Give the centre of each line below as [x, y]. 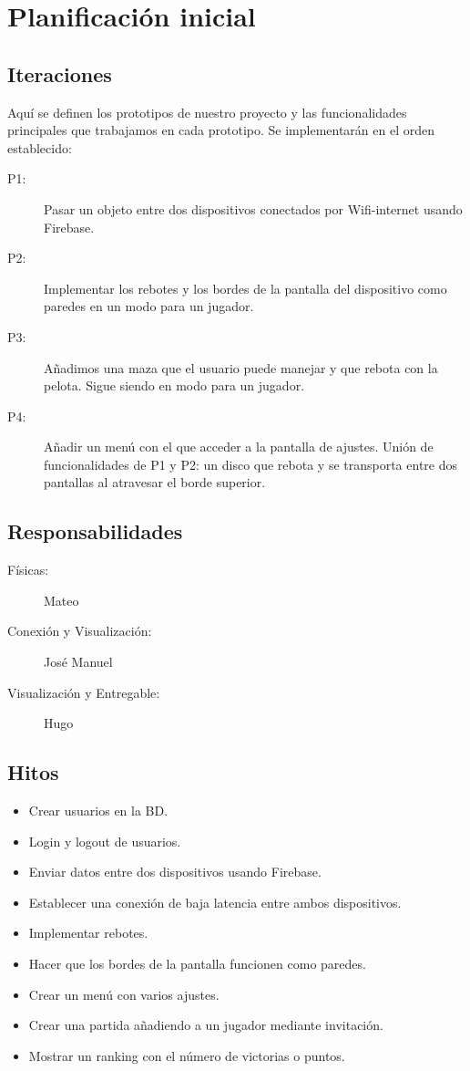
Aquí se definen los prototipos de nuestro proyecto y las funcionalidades [207, 112]
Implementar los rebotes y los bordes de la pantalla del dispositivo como [245, 288]
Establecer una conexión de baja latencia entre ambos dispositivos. [215, 902]
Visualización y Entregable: [84, 692]
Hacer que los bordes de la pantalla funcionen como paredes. [197, 964]
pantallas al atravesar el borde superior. [155, 482]
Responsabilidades [95, 531]
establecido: [40, 147]
